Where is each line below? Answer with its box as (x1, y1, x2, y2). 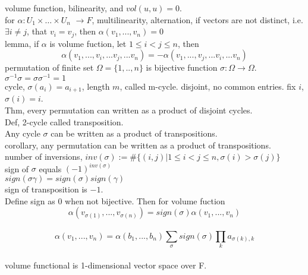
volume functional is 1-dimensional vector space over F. (5, 258, 207, 271)
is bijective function (146, 61, 218, 74)
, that (27, 25, 48, 37)
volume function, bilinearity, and (5, 2, 124, 14)
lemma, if (5, 37, 39, 49)
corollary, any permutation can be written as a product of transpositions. (5, 138, 271, 151)
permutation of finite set (5, 61, 94, 74)
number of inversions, (5, 150, 83, 163)
